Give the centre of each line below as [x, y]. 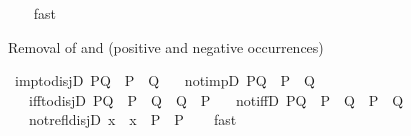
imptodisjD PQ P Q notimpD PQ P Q [164, 80]
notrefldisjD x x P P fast [132, 119]
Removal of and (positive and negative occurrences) [166, 46]
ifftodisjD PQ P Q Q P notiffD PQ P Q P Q [216, 99]
